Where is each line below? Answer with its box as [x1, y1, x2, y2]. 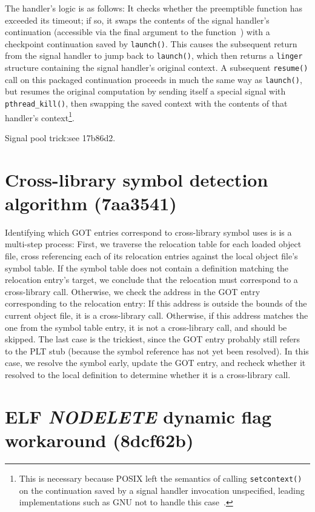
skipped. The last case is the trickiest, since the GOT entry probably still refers [5, 333, 300, 345]
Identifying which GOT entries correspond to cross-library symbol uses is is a [5, 225, 292, 238]
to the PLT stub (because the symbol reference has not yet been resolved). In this [5, 344, 309, 357]
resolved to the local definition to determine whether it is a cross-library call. [5, 368, 291, 381]
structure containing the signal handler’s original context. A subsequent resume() [5, 61, 308, 74]
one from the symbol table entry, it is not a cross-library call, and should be [5, 321, 287, 333]
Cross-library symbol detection [5, 167, 268, 191]
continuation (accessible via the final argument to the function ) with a [5, 25, 270, 38]
